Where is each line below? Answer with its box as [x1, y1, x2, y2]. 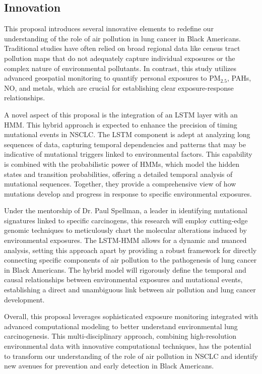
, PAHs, [227, 73, 251, 83]
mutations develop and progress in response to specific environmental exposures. [4, 188, 252, 199]
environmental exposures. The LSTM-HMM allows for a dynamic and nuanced [4, 235, 247, 245]
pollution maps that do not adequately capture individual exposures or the [4, 52, 235, 63]
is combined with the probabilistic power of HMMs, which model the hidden [4, 158, 239, 169]
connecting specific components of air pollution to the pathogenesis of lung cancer [4, 255, 257, 265]
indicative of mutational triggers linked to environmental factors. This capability [4, 149, 252, 159]
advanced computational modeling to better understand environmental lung [4, 321, 238, 331]
